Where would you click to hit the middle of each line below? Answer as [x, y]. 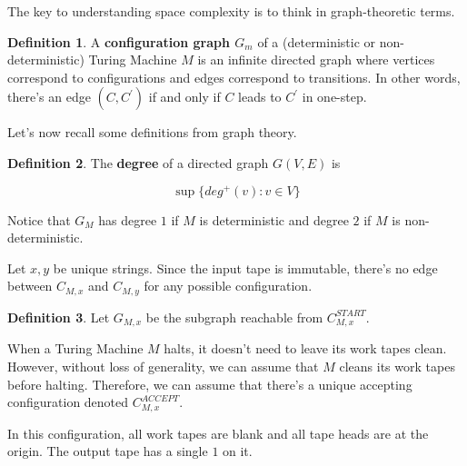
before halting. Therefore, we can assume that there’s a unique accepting [210, 384]
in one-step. [334, 97]
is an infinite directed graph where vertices [316, 59]
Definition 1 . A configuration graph [119, 41]
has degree [128, 219]
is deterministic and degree [274, 219]
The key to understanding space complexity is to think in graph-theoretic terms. [231, 11]
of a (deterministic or [317, 41]
